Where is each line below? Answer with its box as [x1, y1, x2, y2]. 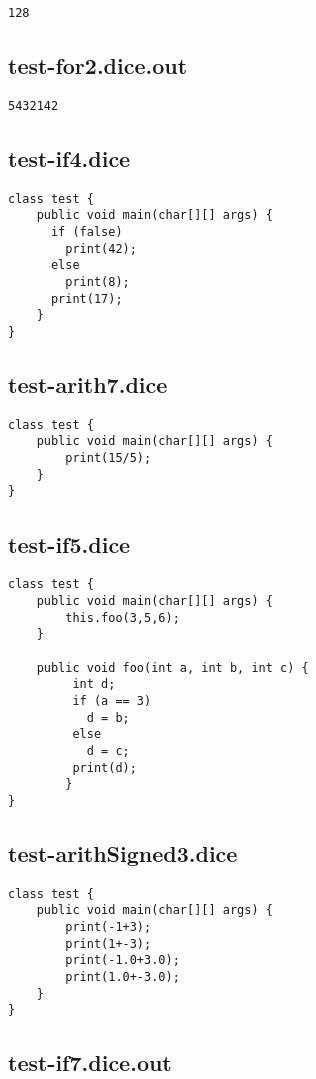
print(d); [72, 760, 137, 775]
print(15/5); [65, 451, 152, 466]
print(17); [50, 291, 123, 306]
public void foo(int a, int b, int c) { [36, 660, 309, 675]
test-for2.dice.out [8, 50, 188, 81]
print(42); [65, 241, 137, 256]
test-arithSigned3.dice [8, 837, 238, 868]
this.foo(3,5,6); [65, 610, 180, 625]
